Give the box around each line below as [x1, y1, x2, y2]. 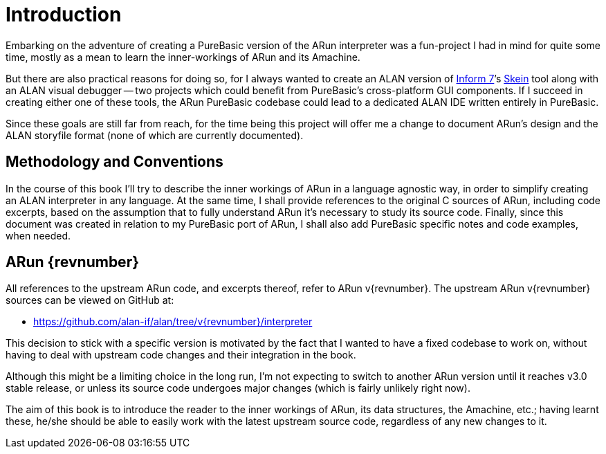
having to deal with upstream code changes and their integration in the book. [6, 349, 356, 361]
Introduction [6, 3, 122, 26]
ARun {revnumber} [6, 253, 140, 271]
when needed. [6, 229, 71, 242]
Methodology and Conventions [6, 153, 223, 171]
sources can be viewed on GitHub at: [6, 294, 174, 307]
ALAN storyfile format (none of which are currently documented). [6, 129, 304, 141]
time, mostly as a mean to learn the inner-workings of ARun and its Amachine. [6, 51, 360, 63]
